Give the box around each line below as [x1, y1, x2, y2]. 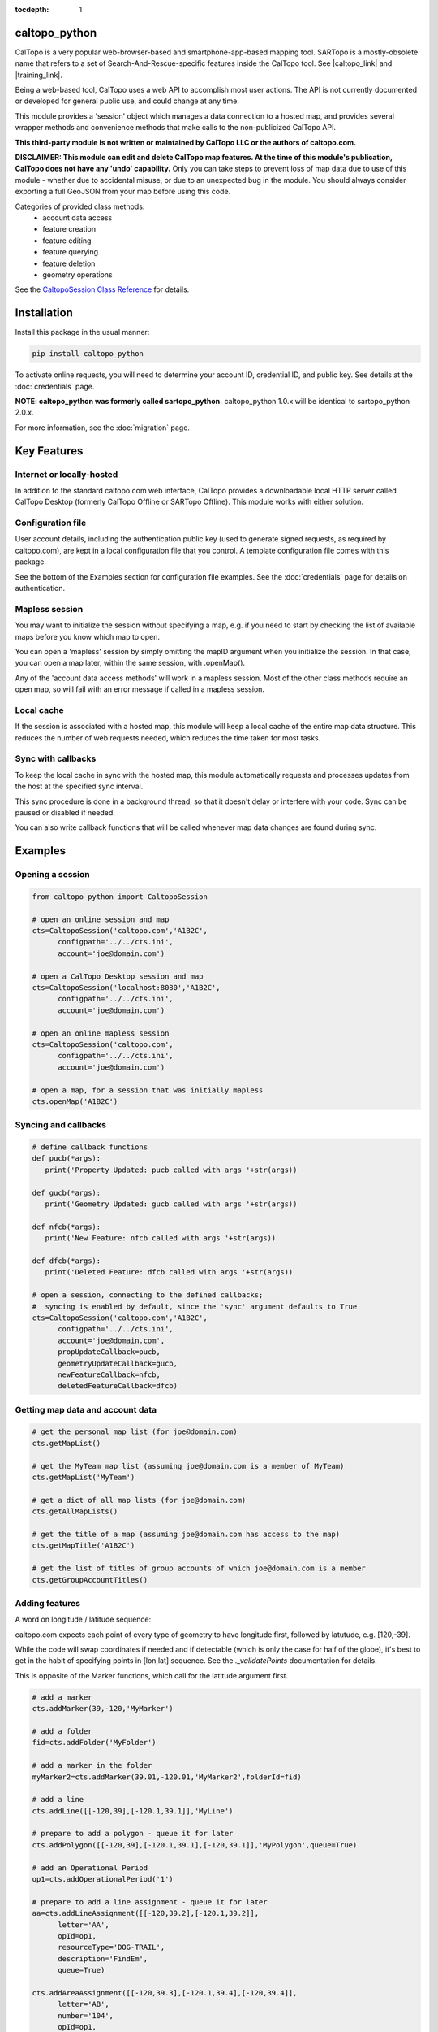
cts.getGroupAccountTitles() [32, 1575, 148, 1584]
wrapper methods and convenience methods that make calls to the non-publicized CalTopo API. [15, 123, 337, 132]
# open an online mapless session [32, 1028, 170, 1038]
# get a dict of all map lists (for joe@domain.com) [32, 1496, 247, 1504]
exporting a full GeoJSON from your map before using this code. [15, 187, 231, 197]
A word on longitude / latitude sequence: [15, 1614, 152, 1625]
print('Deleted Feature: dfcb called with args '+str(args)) [45, 1268, 294, 1277]
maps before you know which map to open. [15, 632, 160, 641]
